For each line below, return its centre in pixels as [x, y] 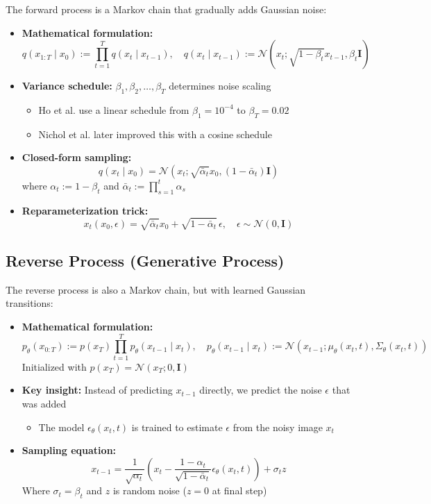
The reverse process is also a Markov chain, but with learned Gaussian [156, 289]
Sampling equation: [69, 450]
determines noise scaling [220, 86]
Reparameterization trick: [85, 210]
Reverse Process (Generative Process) [145, 261]
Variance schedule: [67, 86]
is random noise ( [150, 490]
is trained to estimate [177, 427]
